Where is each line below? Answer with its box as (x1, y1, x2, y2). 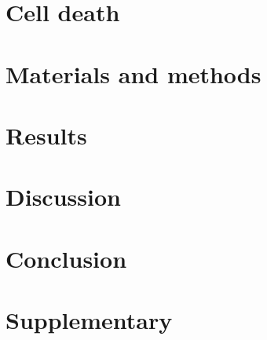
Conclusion (5, 242, 127, 274)
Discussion (5, 181, 121, 213)
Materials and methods (5, 57, 262, 90)
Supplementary (5, 304, 173, 336)
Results (5, 119, 87, 151)
